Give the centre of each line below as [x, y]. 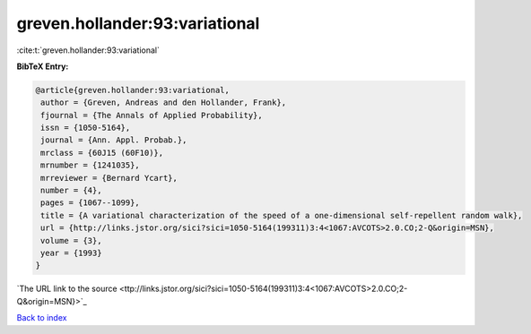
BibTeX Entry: [43, 66]
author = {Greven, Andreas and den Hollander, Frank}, [164, 103]
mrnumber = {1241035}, [91, 165]
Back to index [42, 318]
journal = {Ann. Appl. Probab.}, [114, 140]
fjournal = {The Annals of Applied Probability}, [152, 115]
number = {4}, [71, 191]
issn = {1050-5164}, [86, 128]
